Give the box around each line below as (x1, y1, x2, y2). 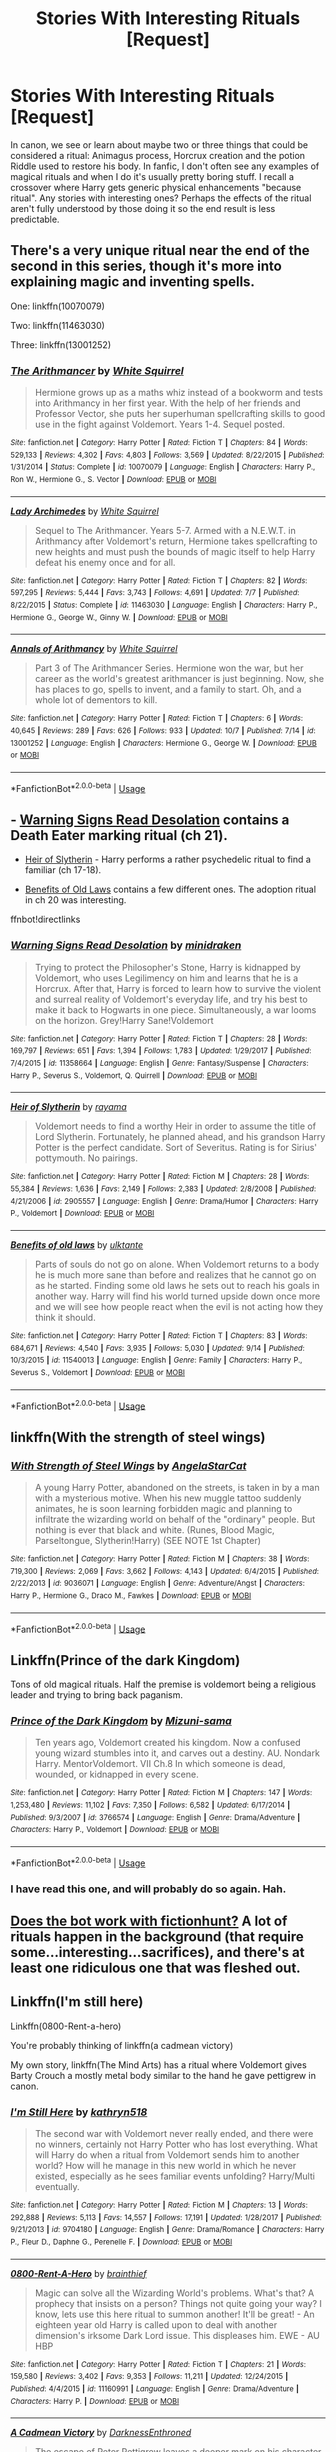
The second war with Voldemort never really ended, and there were (34, 2128, 314, 2139)
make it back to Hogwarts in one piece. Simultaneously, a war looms (34, 1003, 317, 1016)
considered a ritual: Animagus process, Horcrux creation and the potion (10, 149, 306, 161)
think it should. (34, 1311, 97, 1323)
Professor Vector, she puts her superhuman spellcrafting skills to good (34, 408, 326, 420)
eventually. (34, 2181, 80, 2192)
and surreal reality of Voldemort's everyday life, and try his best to (34, 993, 308, 1005)
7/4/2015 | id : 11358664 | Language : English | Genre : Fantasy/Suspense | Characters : (10, 1058, 309, 1068)
